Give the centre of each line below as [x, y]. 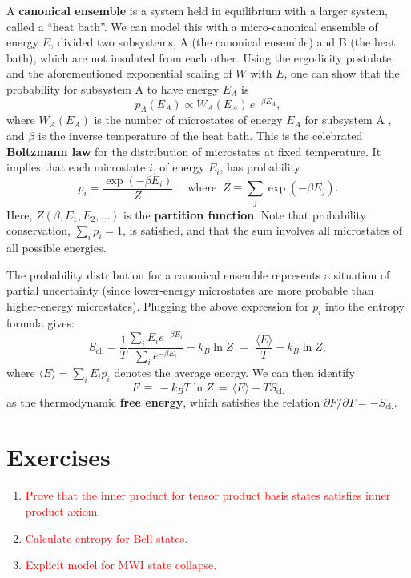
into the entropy [365, 305]
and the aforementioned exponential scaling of [119, 73]
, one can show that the [342, 73]
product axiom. [63, 510]
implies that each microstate [76, 167]
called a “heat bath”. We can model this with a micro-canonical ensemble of [192, 26]
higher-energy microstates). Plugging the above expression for [158, 305]
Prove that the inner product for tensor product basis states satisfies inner [208, 495]
